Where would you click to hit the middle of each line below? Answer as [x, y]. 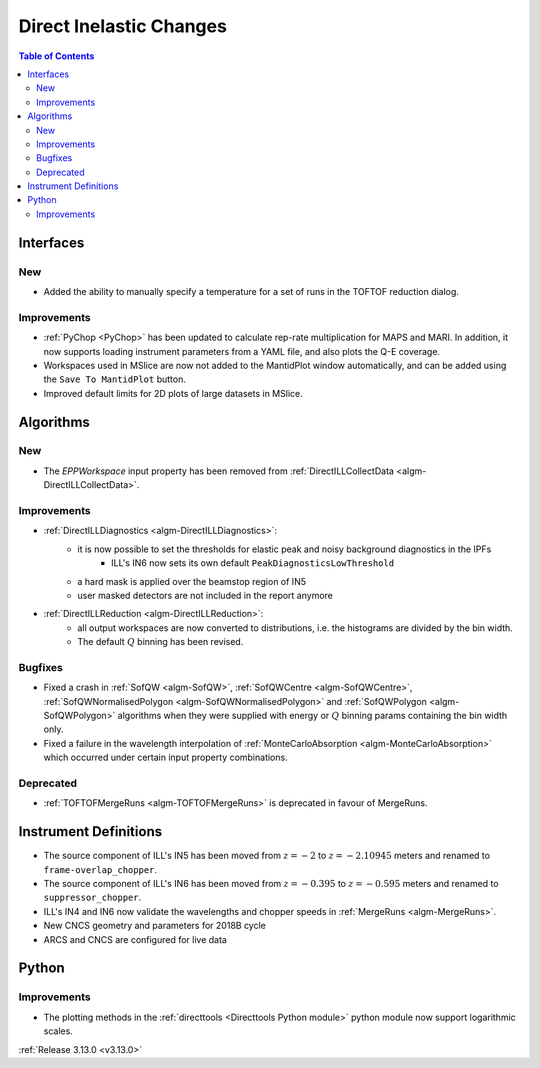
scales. [58, 1031]
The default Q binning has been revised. [160, 642]
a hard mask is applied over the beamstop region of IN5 [192, 581]
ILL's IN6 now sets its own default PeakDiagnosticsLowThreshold [253, 563]
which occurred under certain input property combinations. [166, 757]
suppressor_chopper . [92, 897]
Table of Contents [56, 56]
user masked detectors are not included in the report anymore [205, 595]
